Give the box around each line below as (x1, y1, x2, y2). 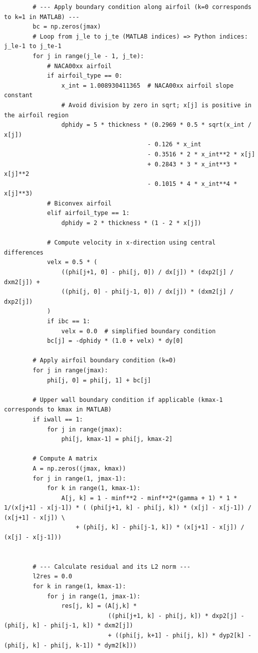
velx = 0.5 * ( (47, 259, 98, 266)
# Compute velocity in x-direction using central (47, 239, 216, 247)
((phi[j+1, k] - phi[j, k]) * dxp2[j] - (108, 612, 244, 619)
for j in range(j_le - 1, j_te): (33, 52, 144, 60)
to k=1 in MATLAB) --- (4, 13, 80, 21)
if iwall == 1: (33, 415, 83, 423)
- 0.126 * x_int (147, 141, 201, 148)
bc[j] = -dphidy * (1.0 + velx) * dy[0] (47, 337, 183, 345)
